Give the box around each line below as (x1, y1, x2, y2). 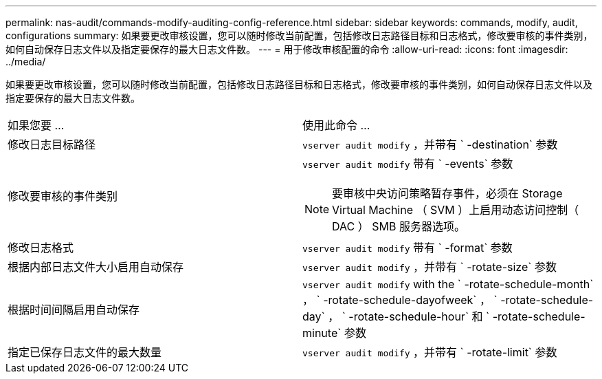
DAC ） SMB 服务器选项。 (332, 219, 465, 233)
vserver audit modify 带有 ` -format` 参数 (302, 241, 513, 255)
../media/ (5, 56, 46, 67)
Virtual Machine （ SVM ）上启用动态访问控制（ (332, 203, 579, 217)
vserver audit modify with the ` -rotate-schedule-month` (302, 277, 594, 291)
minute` (302, 326, 342, 340)
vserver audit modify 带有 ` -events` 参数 (302, 157, 513, 171)
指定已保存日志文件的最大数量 (8, 345, 162, 359)
